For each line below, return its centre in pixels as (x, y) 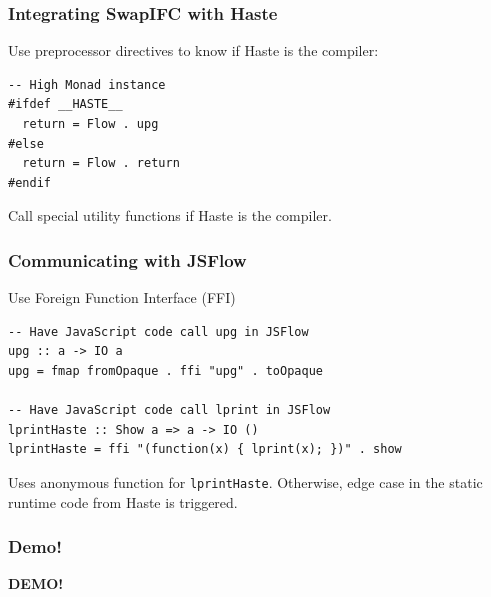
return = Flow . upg (90, 124)
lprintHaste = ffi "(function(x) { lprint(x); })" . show (205, 449)
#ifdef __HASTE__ (65, 104)
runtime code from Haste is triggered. (123, 501)
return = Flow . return (101, 163)
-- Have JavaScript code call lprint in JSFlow (169, 410)
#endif (29, 182)
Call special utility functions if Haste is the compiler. (170, 215)
